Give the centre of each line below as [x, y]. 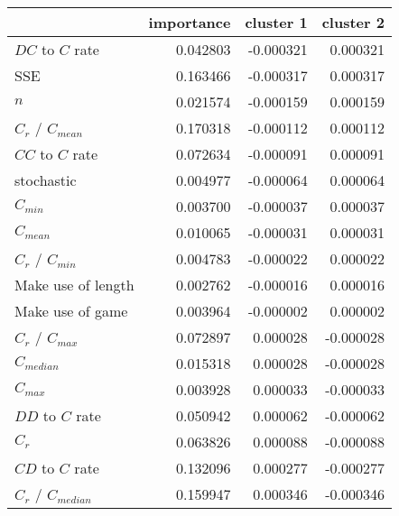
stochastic [46, 180]
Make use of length [74, 285]
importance [190, 22]
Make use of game [71, 311]
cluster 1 [276, 22]
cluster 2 [353, 22]
